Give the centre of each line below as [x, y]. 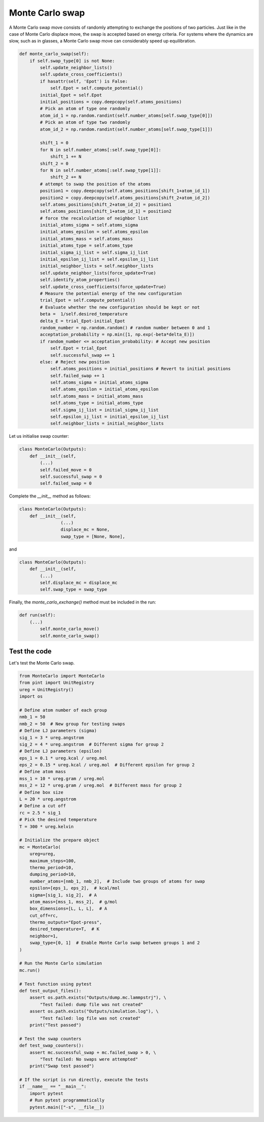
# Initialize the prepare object [59, 840]
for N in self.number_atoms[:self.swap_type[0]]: [100, 150]
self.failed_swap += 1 [77, 376]
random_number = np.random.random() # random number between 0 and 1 [125, 327]
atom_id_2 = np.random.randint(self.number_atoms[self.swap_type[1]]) [126, 129]
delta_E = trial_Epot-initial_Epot [83, 321]
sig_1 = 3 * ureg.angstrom [52, 738]
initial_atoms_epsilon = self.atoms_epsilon [94, 232]
